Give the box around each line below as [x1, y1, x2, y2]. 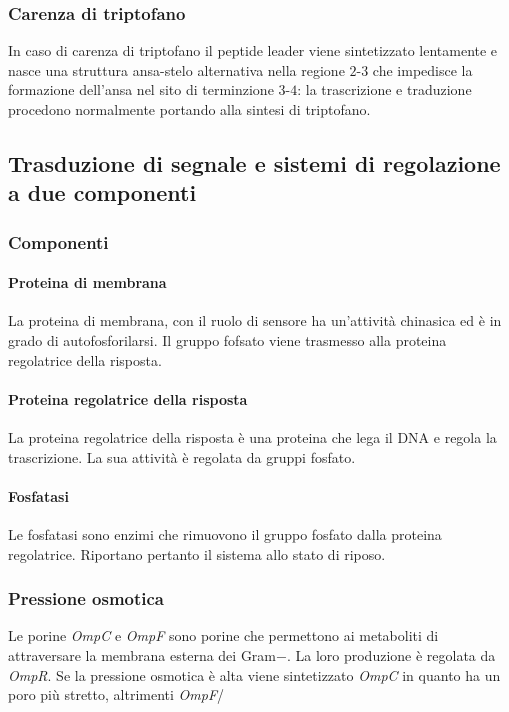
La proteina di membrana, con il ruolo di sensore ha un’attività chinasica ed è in [8, 310, 502, 331]
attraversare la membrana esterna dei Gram [8, 644, 277, 665]
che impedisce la [372, 59, 473, 80]
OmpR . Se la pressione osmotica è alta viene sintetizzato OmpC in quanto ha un [8, 664, 501, 685]
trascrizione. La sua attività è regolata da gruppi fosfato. [8, 446, 356, 467]
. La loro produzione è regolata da [286, 644, 496, 665]
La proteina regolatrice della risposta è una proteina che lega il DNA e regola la [8, 426, 497, 447]
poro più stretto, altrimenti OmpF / [8, 684, 225, 705]
